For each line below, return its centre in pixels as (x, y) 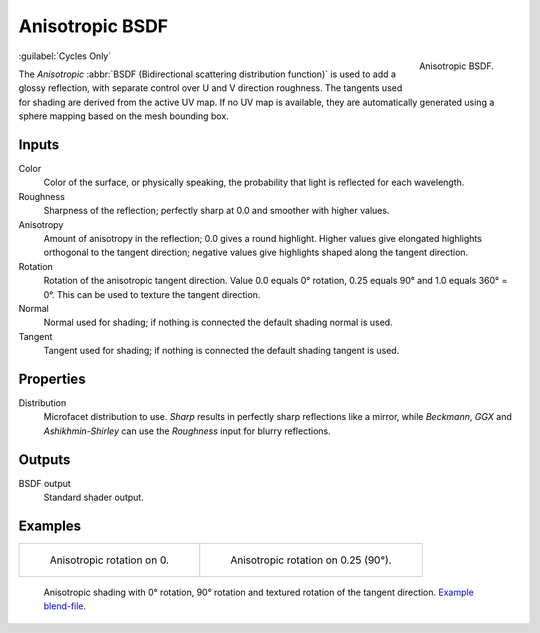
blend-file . (65, 606)
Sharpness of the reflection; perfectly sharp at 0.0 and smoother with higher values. (216, 211)
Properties (52, 378)
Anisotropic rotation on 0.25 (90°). (311, 560)
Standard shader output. (93, 497)
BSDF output (45, 483)
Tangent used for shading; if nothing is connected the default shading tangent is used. (221, 351)
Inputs (39, 144)
